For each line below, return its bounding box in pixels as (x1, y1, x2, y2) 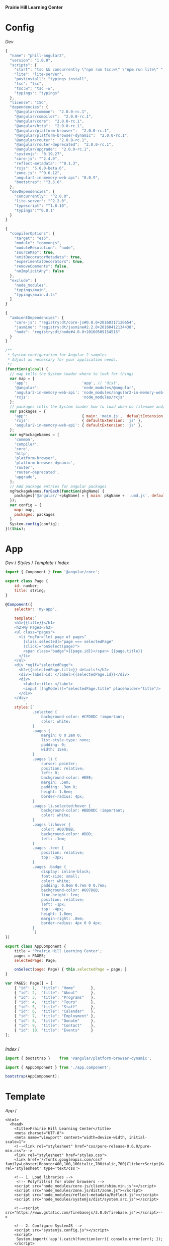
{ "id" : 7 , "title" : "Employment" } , (14, 1014, 96, 1019)
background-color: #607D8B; (41, 888, 100, 893)
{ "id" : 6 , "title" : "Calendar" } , (14, 1009, 96, 1014)
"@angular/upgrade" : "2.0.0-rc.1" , (14, 147, 92, 152)
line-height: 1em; (41, 893, 80, 898)
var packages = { (10, 409, 46, 414)
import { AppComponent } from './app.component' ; (5, 1065, 112, 1070)
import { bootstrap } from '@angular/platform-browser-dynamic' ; (5, 1056, 152, 1061)
